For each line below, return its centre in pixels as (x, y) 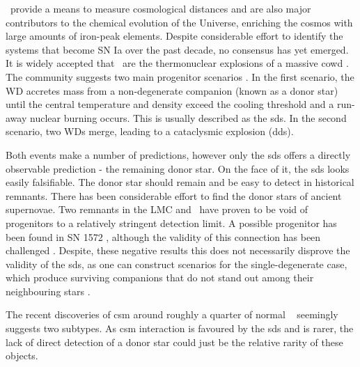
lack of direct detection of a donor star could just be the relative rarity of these (174, 342)
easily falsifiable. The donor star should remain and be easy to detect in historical (180, 182)
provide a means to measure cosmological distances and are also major (161, 8)
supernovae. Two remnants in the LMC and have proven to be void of (157, 209)
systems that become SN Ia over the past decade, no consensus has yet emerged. (177, 49)
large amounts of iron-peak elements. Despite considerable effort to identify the (174, 36)
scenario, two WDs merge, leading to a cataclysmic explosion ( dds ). (150, 131)
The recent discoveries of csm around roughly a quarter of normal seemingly (172, 314)
